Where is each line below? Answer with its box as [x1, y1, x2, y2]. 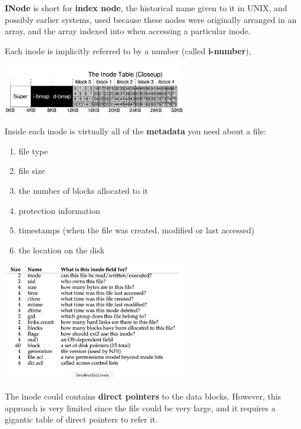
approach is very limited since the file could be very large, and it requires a [5, 401, 276, 414]
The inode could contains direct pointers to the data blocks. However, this [5, 390, 282, 402]
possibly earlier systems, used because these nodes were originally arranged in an [5, 13, 297, 25]
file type [18, 144, 48, 157]
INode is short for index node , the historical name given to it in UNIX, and [5, 2, 287, 14]
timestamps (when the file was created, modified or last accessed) [18, 224, 255, 236]
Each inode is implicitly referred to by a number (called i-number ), [5, 44, 252, 57]
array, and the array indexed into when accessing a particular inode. [5, 25, 251, 37]
